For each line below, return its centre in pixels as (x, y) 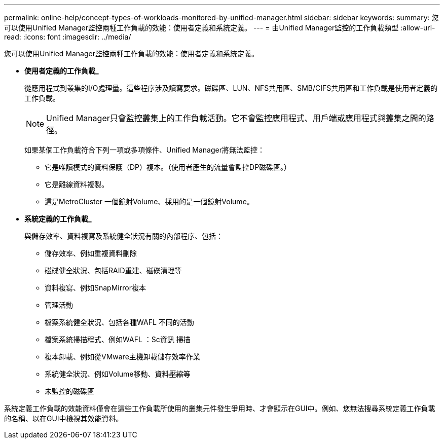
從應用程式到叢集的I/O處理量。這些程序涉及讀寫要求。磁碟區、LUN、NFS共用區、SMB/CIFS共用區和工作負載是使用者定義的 (231, 88)
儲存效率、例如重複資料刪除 (91, 253)
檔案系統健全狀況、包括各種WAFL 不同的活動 (119, 322)
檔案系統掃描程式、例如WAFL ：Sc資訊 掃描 (118, 339)
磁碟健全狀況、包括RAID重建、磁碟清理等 (113, 270)
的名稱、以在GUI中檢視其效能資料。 (64, 418)
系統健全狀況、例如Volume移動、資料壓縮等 (118, 374)
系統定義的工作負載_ (58, 219)
